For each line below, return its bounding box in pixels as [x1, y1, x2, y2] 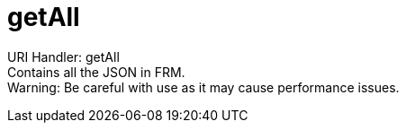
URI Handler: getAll [7, 48, 120, 65]
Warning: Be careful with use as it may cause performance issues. [7, 79, 400, 95]
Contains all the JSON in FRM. [7, 64, 185, 80]
